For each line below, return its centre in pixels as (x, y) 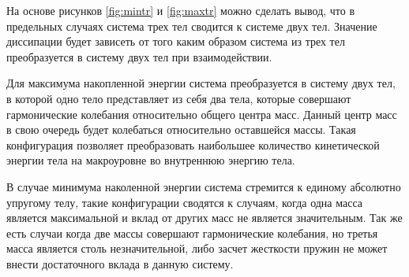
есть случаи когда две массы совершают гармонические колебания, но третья (192, 233)
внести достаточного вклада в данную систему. (120, 263)
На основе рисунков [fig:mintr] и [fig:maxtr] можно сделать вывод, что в (181, 10)
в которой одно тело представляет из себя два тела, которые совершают (179, 98)
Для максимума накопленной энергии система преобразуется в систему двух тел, (201, 83)
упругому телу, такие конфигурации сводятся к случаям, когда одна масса (185, 202)
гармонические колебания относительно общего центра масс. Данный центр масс (202, 114)
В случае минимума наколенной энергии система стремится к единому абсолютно (204, 186)
